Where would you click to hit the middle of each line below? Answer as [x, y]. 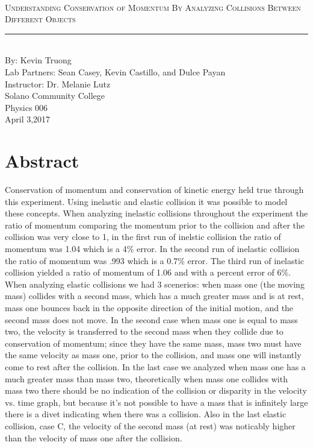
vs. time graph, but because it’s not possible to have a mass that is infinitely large [156, 402]
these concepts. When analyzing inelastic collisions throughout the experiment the [156, 213]
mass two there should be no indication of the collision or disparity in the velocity [156, 390]
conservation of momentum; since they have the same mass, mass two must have [153, 343]
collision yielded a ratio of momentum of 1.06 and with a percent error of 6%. [148, 272]
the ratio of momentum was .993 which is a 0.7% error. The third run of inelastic [155, 260]
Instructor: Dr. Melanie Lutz [58, 84]
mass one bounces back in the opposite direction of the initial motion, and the [149, 308]
